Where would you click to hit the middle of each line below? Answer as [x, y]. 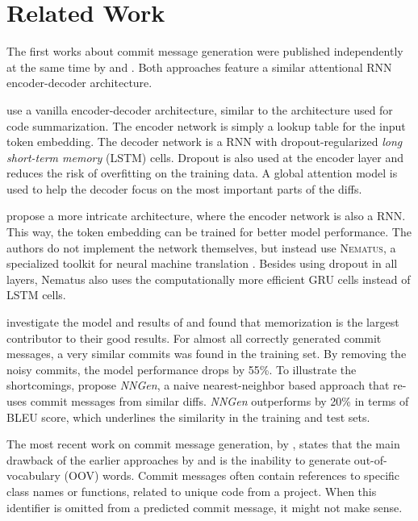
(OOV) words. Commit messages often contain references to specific [232, 475]
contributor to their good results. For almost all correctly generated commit [194, 338]
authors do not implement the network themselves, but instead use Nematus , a [201, 247]
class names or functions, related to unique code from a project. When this [192, 491]
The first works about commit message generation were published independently [205, 51]
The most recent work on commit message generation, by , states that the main [203, 444]
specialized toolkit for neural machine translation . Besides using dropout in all [202, 263]
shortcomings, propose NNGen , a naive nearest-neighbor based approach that [198, 385]
